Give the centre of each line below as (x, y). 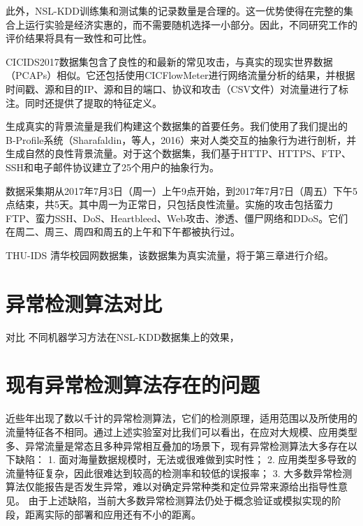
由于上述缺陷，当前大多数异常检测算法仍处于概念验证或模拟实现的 (180, 500)
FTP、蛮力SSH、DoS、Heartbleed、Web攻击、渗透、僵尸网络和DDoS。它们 (177, 218)
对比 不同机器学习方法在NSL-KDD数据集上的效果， (123, 336)
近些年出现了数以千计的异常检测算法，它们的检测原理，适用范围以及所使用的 (181, 418)
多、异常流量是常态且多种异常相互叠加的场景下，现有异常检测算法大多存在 (177, 445)
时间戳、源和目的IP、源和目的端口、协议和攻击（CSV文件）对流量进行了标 (177, 88)
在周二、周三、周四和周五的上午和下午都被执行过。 (123, 232)
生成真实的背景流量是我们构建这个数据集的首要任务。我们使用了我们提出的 (177, 126)
